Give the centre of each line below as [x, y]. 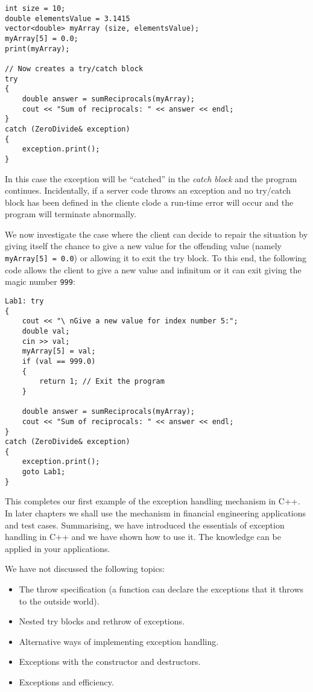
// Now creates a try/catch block [74, 68]
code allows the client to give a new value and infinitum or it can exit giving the [153, 269]
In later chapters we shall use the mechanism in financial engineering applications [156, 513]
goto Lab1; [44, 472]
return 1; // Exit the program [102, 382]
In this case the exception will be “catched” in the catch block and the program [151, 178]
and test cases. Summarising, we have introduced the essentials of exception [145, 525]
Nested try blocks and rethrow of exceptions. [102, 621]
